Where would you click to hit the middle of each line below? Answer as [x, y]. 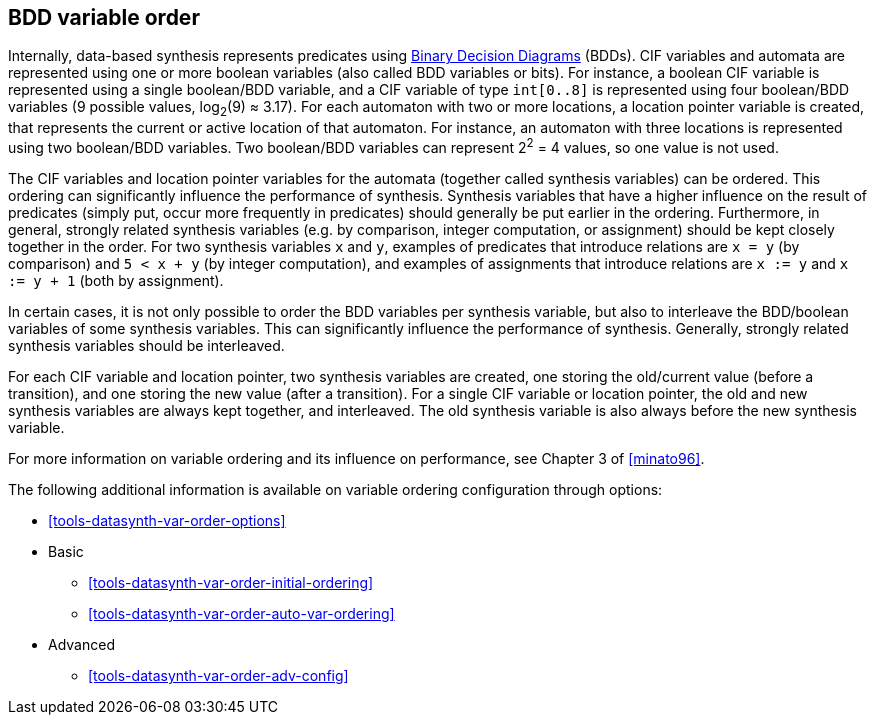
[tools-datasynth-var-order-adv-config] [218, 675]
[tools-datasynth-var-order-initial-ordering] [231, 582]
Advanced [81, 644]
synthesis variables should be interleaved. [146, 345]
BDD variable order [104, 17]
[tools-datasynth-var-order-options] [167, 520]
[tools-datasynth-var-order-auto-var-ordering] [241, 613]
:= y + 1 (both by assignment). [116, 280]
